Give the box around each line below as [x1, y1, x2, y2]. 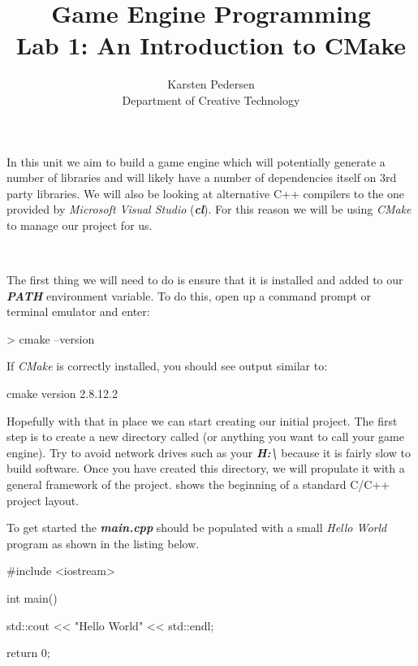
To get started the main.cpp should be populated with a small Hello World [6, 519, 387, 536]
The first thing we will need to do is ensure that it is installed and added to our [6, 271, 403, 288]
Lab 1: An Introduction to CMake [15, 28, 407, 62]
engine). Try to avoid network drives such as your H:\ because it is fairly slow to [6, 443, 411, 461]
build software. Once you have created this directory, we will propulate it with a [6, 460, 405, 477]
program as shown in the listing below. [6, 534, 200, 551]
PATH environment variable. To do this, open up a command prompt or [6, 287, 372, 304]
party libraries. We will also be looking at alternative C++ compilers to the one [6, 184, 405, 201]
